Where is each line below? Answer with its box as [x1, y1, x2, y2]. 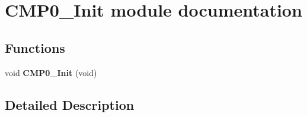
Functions [5, 38, 65, 56]
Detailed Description [5, 95, 135, 113]
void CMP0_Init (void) [5, 66, 97, 78]
